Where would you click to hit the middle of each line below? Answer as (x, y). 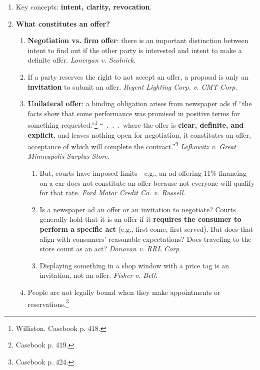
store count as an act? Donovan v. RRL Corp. (110, 249)
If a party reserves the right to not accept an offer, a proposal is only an (138, 76)
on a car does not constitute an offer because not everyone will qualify (147, 182)
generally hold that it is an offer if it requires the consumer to (140, 219)
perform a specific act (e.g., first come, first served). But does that (146, 229)
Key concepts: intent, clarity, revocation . (84, 7)
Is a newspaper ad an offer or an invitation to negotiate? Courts (138, 209)
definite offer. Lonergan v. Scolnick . (82, 60)
